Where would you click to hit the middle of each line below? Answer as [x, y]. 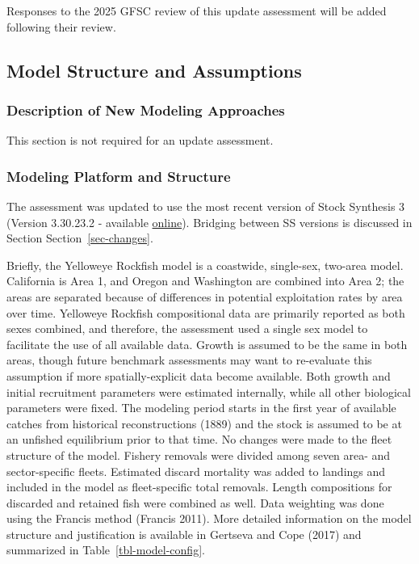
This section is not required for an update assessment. [140, 140]
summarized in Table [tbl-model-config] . [106, 550]
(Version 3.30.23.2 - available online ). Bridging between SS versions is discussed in [209, 222]
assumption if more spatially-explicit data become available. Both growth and [199, 375]
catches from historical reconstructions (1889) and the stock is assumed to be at [204, 423]
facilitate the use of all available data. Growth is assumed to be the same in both [207, 344]
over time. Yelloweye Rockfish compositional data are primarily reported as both [206, 312]
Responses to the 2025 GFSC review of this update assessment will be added [197, 11]
